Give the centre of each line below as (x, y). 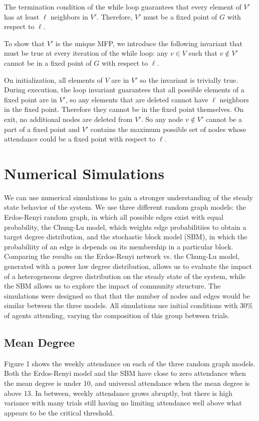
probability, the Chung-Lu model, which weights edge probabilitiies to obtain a (125, 227)
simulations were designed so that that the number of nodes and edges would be (127, 295)
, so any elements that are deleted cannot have (137, 99)
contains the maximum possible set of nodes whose (168, 129)
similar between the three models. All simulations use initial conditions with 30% (128, 305)
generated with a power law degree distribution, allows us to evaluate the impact (128, 266)
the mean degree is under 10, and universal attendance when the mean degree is (127, 383)
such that (203, 53)
